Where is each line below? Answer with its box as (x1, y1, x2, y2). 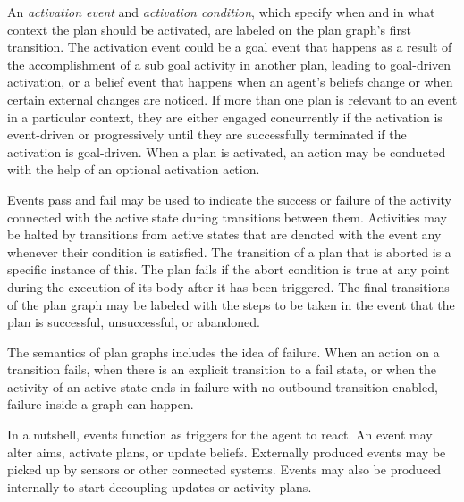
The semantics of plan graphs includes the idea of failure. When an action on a (7, 342, 440, 361)
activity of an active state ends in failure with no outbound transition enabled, (7, 377, 438, 396)
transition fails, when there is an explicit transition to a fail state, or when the (7, 360, 437, 379)
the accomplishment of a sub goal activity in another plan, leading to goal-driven (7, 54, 451, 73)
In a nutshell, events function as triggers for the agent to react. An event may (7, 425, 433, 444)
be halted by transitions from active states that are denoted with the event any (7, 225, 442, 244)
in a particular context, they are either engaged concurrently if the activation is (7, 107, 443, 126)
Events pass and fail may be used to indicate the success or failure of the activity (7, 189, 451, 208)
